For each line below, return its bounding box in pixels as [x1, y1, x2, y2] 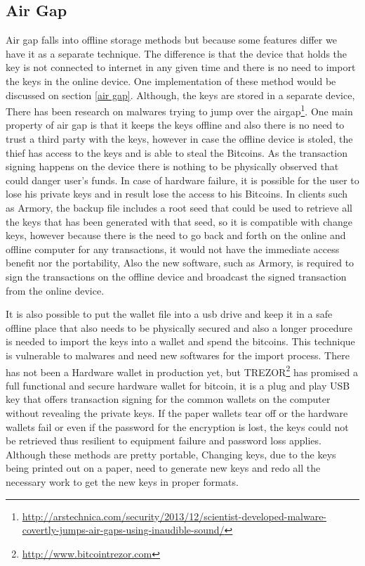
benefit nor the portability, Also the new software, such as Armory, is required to [6, 255, 354, 270]
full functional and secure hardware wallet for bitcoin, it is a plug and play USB [6, 378, 350, 392]
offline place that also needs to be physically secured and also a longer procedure [6, 320, 353, 335]
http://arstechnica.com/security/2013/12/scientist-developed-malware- [22, 508, 327, 523]
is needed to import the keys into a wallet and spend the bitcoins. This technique [6, 334, 355, 349]
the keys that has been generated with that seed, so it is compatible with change [6, 214, 352, 229]
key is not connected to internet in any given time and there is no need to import [6, 60, 356, 75]
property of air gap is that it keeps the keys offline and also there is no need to [6, 117, 345, 132]
